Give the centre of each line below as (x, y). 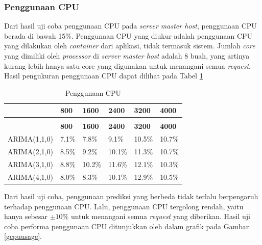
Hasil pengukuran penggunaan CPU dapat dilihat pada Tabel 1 (104, 76)
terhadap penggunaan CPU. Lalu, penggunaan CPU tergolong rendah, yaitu (124, 206)
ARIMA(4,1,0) (30, 176)
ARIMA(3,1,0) (30, 164)
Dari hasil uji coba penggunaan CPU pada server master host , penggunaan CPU (130, 26)
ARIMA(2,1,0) (30, 152)
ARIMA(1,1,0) (30, 139)
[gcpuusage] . (23, 236)
